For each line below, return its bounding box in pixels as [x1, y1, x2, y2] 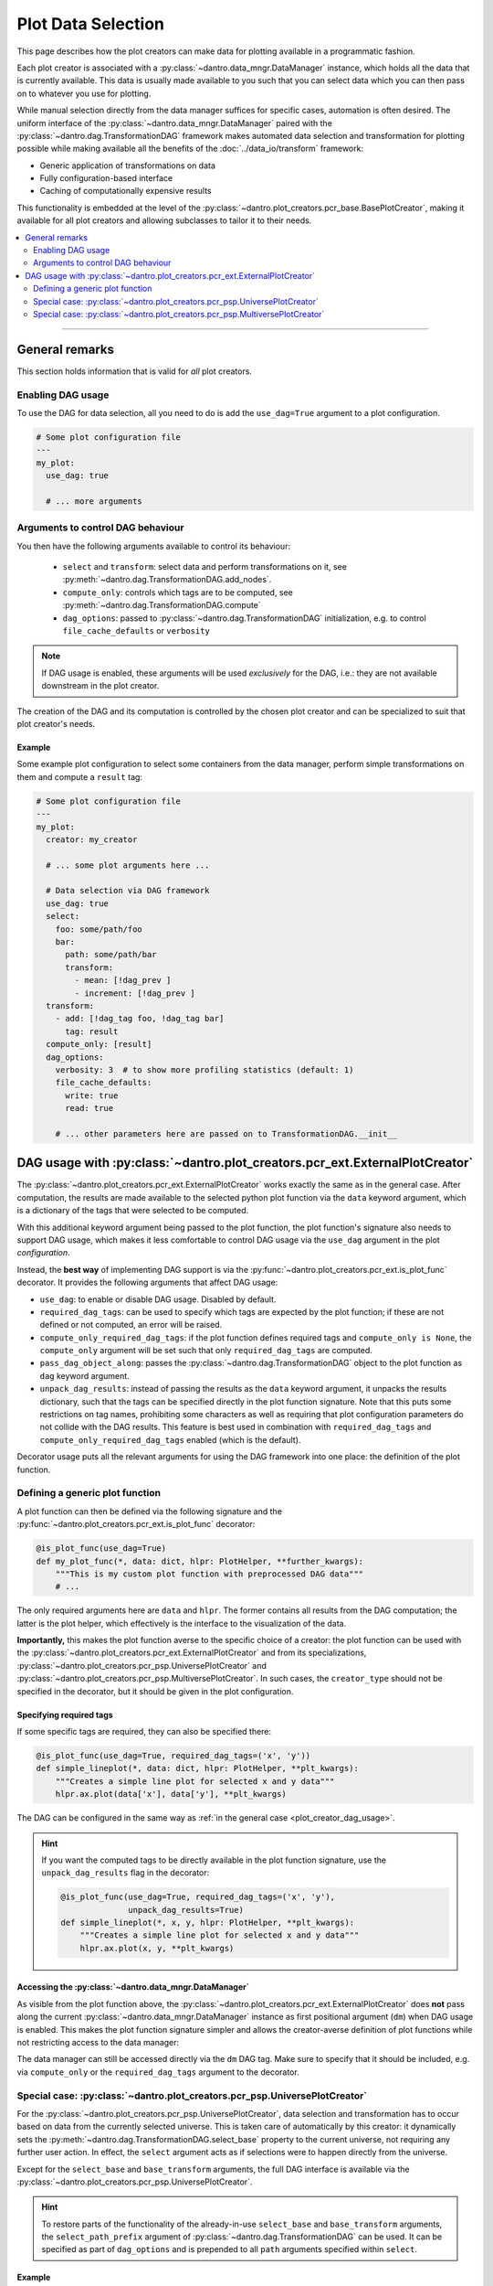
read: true [65, 1103, 114, 1114]
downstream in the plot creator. [41, 680, 160, 691]
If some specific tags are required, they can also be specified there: [16, 1726, 272, 1737]
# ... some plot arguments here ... [46, 860, 210, 871]
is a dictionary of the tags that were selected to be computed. [16, 1205, 249, 1216]
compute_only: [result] [46, 1039, 152, 1050]
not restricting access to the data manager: [16, 2037, 180, 2048]
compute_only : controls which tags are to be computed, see [62, 586, 294, 598]
